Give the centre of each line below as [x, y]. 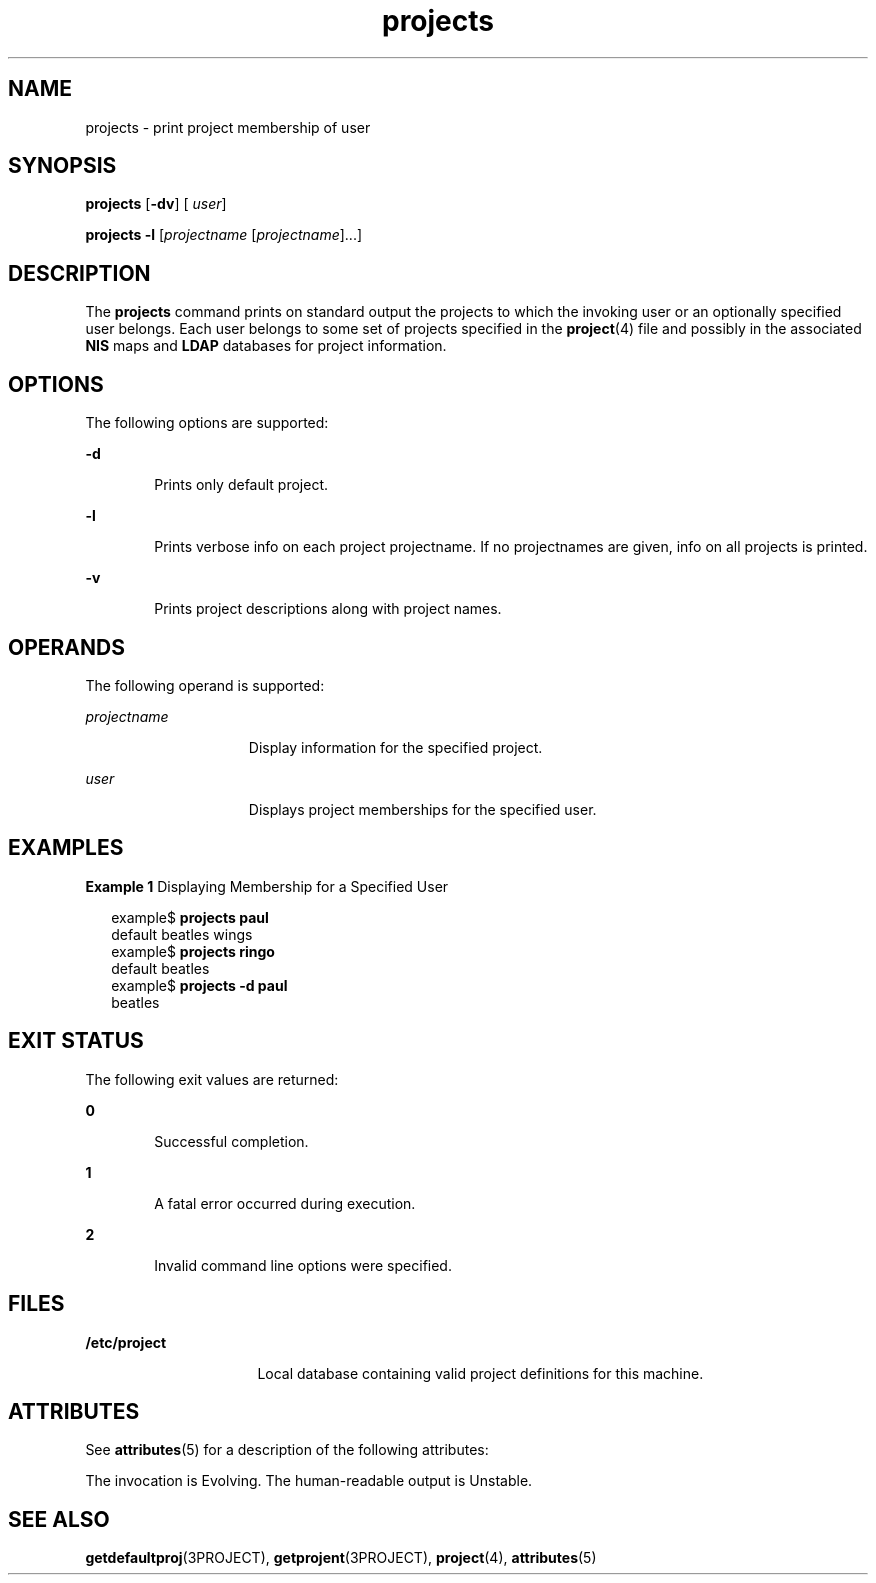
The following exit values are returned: [212, 1079]
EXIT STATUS [76, 1041]
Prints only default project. [241, 485]
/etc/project [126, 1342]
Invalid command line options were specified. [303, 1265]
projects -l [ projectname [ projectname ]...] [224, 235]
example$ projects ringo [193, 951]
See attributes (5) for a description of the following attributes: [287, 1450]
